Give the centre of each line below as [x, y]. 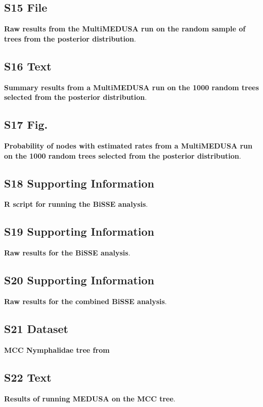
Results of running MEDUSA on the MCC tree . [90, 398]
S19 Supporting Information [79, 231]
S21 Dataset [36, 328]
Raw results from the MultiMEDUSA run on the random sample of [125, 29]
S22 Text [28, 377]
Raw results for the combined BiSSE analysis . [85, 301]
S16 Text [28, 66]
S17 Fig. [26, 124]
